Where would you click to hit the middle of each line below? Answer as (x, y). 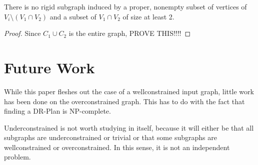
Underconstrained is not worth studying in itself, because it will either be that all (129, 127)
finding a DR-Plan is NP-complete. (57, 111)
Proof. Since (22, 33)
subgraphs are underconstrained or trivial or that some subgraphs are (110, 137)
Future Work (49, 67)
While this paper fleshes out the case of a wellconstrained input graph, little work (129, 91)
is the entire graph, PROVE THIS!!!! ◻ (130, 33)
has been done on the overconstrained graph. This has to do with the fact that (124, 101)
